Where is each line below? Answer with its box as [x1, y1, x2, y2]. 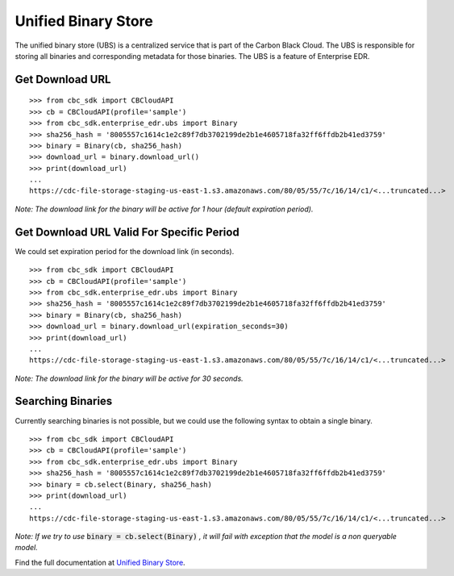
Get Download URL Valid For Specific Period [15, 225, 239, 239]
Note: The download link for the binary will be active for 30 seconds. [15, 374, 244, 383]
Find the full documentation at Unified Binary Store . [15, 557, 185, 567]
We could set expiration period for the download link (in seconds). [15, 246, 235, 256]
